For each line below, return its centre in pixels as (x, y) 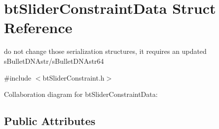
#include (18, 77)
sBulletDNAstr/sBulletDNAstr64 (54, 61)
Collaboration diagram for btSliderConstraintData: (81, 94)
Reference (38, 27)
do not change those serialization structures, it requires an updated (105, 51)
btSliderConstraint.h (73, 77)
